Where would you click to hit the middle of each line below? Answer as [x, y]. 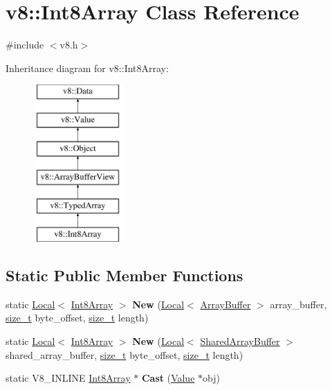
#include [25, 45]
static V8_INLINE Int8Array [68, 378]
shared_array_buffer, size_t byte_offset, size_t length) [124, 354]
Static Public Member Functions [124, 275]
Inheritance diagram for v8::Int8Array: [87, 68]
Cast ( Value [168, 378]
